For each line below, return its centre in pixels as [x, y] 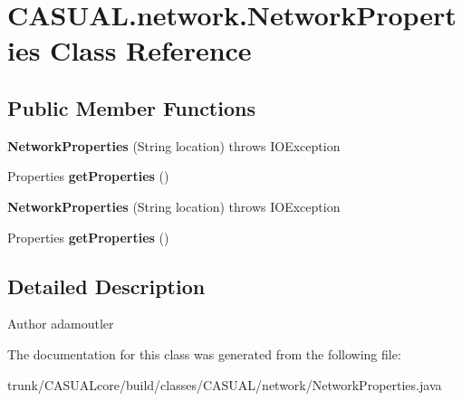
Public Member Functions [131, 107]
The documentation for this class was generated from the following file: [204, 353]
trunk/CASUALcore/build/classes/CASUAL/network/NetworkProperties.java [225, 384]
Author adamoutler [61, 324]
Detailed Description [106, 286]
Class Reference [151, 50]
